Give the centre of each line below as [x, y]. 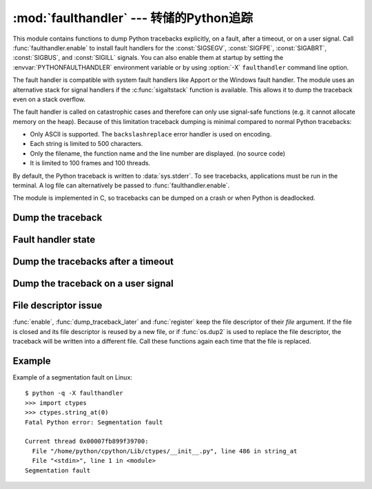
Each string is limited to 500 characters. [86, 144]
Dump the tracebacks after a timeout [93, 262]
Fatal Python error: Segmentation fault [94, 422]
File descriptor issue [58, 305]
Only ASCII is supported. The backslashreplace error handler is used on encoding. [151, 134]
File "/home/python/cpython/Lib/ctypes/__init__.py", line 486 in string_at [165, 451]
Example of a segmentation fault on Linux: [72, 377]
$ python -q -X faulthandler [74, 393]
